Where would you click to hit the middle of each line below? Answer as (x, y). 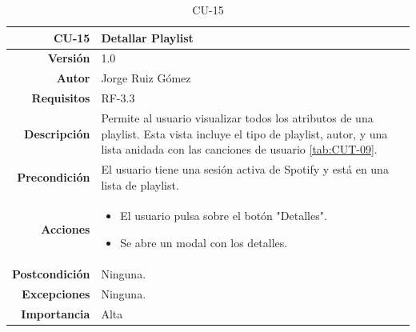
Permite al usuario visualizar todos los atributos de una (237, 117)
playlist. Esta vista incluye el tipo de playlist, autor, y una (244, 133)
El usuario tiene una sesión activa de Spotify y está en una (245, 169)
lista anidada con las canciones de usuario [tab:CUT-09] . (239, 149)
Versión (69, 58)
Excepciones (56, 293)
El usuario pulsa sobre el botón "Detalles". (224, 216)
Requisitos (61, 98)
